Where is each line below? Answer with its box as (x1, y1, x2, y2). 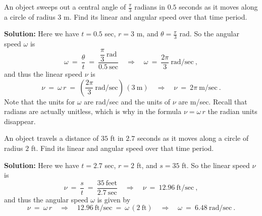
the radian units (207, 106, 257, 117)
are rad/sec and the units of (84, 96, 171, 106)
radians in (134, 2, 165, 12)
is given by (97, 194, 131, 204)
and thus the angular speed (4, 194, 88, 204)
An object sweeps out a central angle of (4, 2, 126, 12)
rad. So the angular (179, 28, 239, 39)
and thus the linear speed (4, 68, 82, 79)
